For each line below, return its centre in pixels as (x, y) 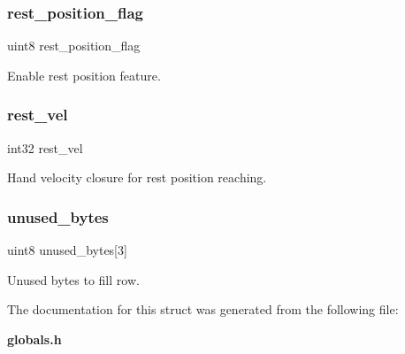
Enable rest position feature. (84, 75)
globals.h (34, 339)
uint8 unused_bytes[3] (67, 250)
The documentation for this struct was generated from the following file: (203, 309)
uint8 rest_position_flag (74, 46)
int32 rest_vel (45, 147)
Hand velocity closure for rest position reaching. (137, 177)
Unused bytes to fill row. (73, 279)
